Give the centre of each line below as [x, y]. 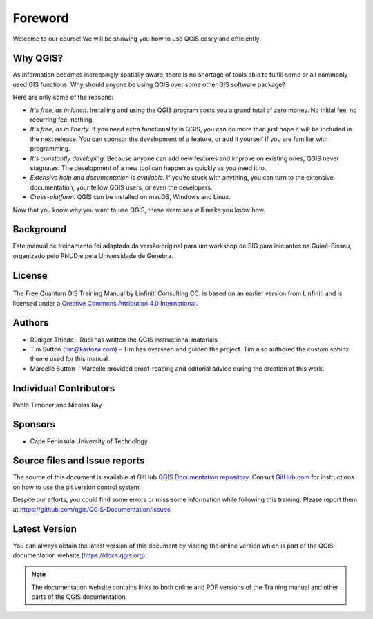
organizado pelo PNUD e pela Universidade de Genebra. [93, 255]
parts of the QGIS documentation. [79, 597]
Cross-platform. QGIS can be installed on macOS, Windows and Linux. [130, 197]
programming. [50, 149]
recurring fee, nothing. [62, 120]
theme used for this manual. [70, 359]
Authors [31, 323]
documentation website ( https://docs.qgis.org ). [80, 555]
